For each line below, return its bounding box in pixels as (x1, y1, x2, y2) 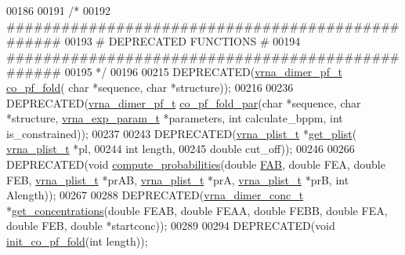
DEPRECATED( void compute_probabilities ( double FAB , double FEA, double (6, 155, 385, 172)
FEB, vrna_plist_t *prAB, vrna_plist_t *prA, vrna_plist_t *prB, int (6, 171, 349, 188)
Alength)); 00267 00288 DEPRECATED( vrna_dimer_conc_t (6, 187, 304, 203)
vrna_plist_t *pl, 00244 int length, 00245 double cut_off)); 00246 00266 (6, 140, 355, 157)
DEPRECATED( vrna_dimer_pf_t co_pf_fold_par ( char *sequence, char (6, 94, 361, 111)
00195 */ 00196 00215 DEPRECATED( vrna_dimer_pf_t (64, 64, 342, 80)
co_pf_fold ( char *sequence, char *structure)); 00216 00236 (6, 78, 294, 95)
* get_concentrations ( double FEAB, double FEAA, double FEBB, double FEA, (6, 202, 388, 218)
